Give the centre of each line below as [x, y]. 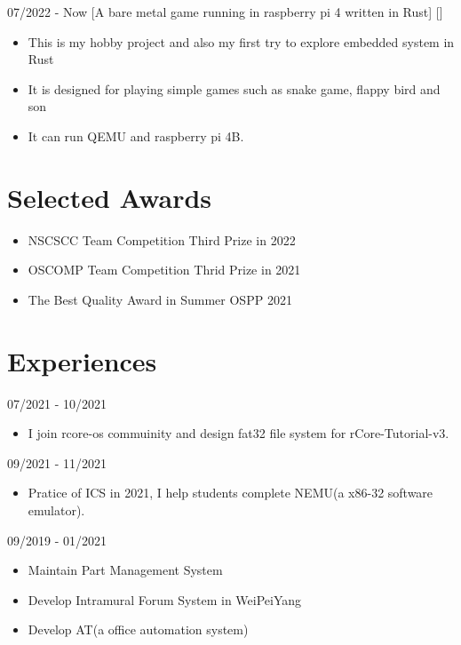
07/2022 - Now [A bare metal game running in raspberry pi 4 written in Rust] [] [225, 12]
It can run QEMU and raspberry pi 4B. [136, 135]
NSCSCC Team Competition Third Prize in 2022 [162, 239]
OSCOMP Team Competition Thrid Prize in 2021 [164, 270]
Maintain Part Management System [125, 570]
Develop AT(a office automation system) [138, 629]
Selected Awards [110, 197]
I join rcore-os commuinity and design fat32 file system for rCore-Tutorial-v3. [238, 433]
